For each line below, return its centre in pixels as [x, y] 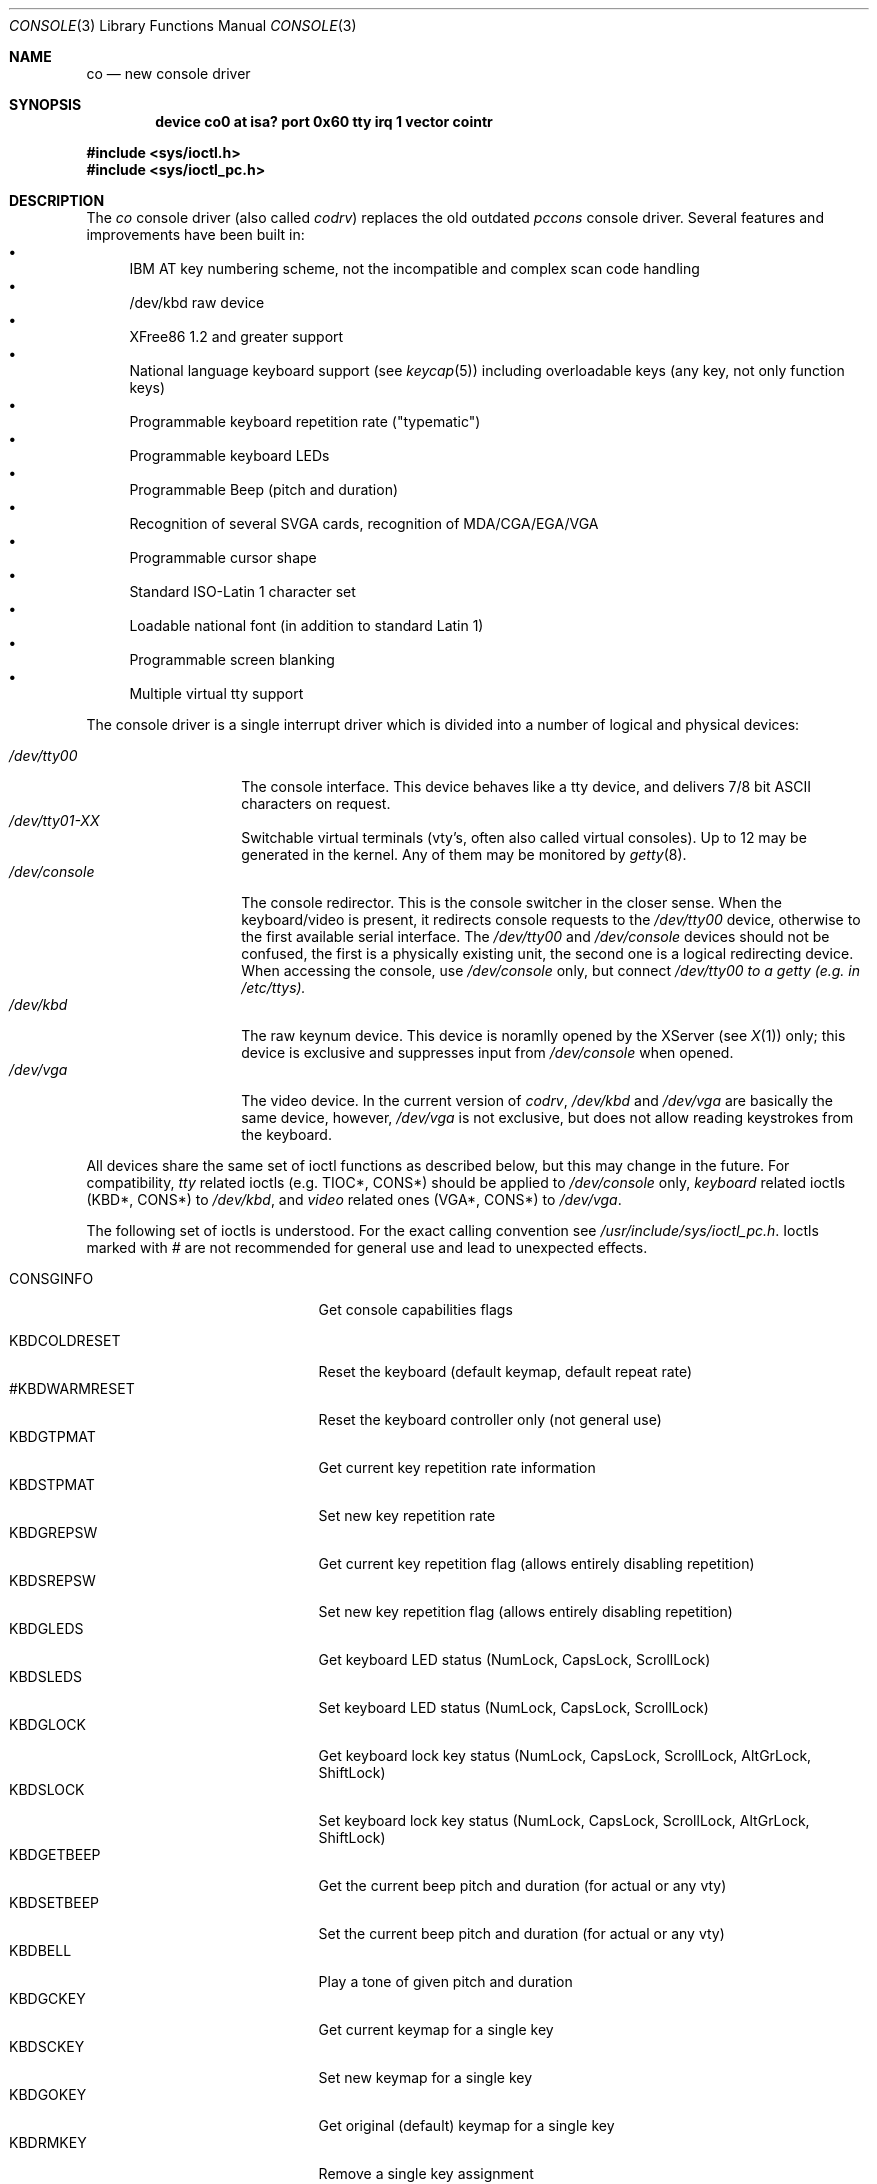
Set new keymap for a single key [425, 2077]
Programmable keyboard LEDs [229, 455]
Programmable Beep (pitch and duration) [264, 489]
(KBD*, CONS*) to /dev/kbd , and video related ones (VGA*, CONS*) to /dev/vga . [354, 1199]
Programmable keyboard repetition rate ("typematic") [305, 421]
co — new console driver [168, 73]
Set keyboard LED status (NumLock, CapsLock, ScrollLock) [513, 1707]
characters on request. [316, 803]
